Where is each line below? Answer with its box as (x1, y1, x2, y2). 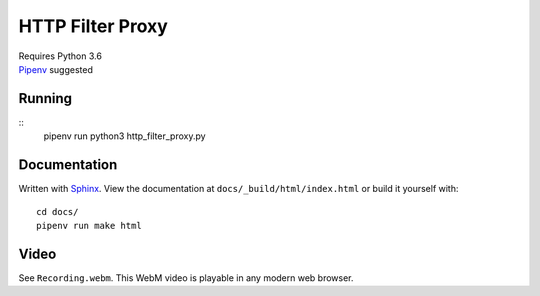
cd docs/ (36, 206, 79, 217)
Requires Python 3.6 (18, 50, 102, 62)
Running (18, 90, 73, 107)
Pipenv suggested (18, 63, 94, 75)
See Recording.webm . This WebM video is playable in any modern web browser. (18, 271, 354, 284)
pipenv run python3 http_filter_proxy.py (43, 130, 206, 142)
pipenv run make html (36, 220, 142, 231)
